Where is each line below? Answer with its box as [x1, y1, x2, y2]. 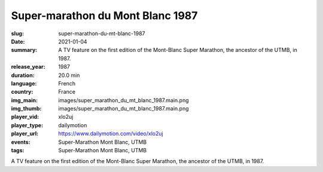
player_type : [11, 121, 44, 128]
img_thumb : [11, 105, 42, 112]
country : [11, 88, 33, 96]
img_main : [11, 96, 38, 104]
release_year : [11, 63, 46, 70]
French [58, 79, 76, 87]
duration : [11, 72, 35, 79]
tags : [11, 147, 25, 154]
